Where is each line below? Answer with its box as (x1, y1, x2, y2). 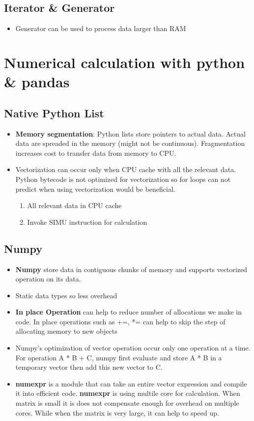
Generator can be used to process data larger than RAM (15, 23, 186, 34)
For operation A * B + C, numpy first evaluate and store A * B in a (15, 352, 222, 362)
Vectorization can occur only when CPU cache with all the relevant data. (15, 164, 236, 175)
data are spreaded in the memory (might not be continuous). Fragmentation (15, 138, 245, 148)
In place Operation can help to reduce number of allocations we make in (15, 307, 242, 317)
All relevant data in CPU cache (27, 200, 122, 210)
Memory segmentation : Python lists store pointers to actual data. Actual (15, 128, 246, 139)
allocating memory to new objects (15, 326, 117, 336)
